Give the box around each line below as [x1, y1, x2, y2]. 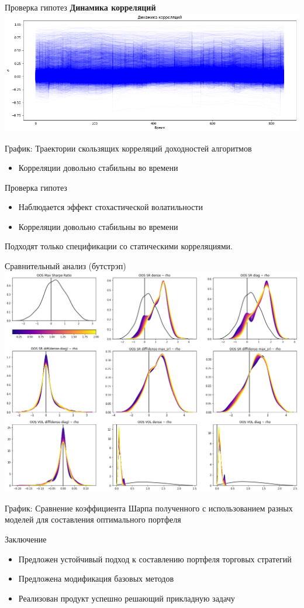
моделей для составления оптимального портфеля [5, 513, 181, 525]
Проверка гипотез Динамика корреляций [5, 1, 156, 13]
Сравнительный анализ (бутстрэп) [5, 260, 126, 272]
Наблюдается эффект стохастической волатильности [18, 201, 203, 213]
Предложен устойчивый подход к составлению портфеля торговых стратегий [18, 552, 292, 565]
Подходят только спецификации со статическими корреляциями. [5, 240, 233, 252]
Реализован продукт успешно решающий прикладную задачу [18, 592, 235, 604]
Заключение [5, 533, 47, 545]
